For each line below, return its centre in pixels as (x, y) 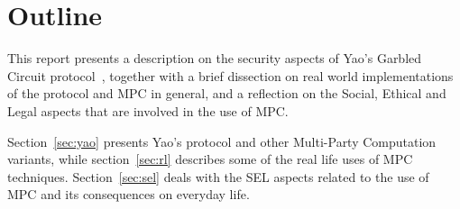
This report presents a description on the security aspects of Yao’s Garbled (215, 58)
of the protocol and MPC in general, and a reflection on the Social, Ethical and (227, 93)
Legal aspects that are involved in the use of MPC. (148, 110)
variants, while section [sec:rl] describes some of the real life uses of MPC (210, 159)
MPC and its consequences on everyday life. (129, 194)
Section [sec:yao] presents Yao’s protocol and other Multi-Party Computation (222, 141)
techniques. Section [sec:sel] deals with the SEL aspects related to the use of (218, 176)
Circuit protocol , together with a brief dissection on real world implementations (230, 75)
